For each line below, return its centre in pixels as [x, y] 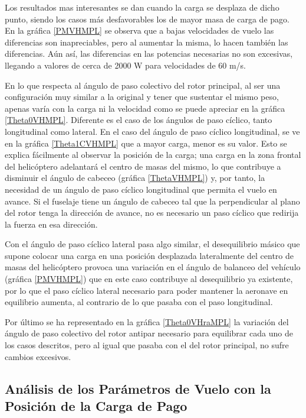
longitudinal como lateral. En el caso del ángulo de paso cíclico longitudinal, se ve [152, 131]
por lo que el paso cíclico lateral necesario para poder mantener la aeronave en [147, 290]
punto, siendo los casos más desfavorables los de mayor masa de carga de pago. [147, 19]
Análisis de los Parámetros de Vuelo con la [138, 388]
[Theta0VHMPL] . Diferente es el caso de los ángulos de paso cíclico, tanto [139, 120]
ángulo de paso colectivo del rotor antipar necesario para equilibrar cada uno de [149, 333]
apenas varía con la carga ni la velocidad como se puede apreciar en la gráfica [145, 108]
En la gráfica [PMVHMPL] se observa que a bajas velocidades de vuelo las [139, 30]
